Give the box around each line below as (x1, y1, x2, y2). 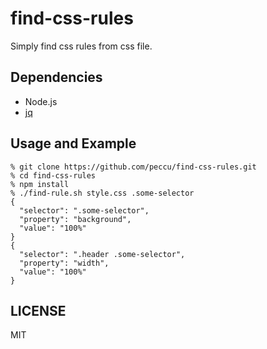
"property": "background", (19, 214, 132, 224)
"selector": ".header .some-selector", (19, 249, 186, 259)
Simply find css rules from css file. (10, 40, 153, 52)
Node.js (24, 95, 58, 107)
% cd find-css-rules (10, 170, 97, 181)
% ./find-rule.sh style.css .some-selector (10, 188, 195, 198)
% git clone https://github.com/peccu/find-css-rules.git (10, 162, 257, 172)
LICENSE (10, 302, 67, 319)
